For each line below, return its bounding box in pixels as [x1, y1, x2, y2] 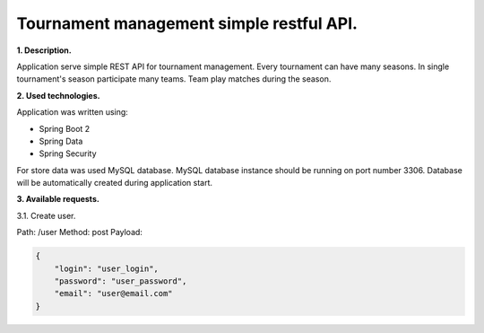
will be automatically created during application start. [16, 178, 213, 188]
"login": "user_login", [54, 263, 159, 274]
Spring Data [39, 136, 83, 146]
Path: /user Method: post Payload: [16, 227, 143, 238]
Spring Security [39, 148, 98, 159]
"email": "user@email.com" [54, 288, 174, 299]
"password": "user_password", [54, 276, 187, 286]
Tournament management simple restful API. [16, 13, 359, 33]
